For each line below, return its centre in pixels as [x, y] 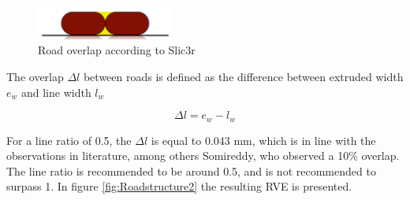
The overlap [35, 76]
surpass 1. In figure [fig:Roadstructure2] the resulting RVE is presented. [179, 186]
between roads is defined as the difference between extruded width [243, 76]
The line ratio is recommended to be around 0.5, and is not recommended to [191, 170]
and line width [56, 92]
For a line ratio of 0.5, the [69, 140]
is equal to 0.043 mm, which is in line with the [263, 140]
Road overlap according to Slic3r [117, 50]
